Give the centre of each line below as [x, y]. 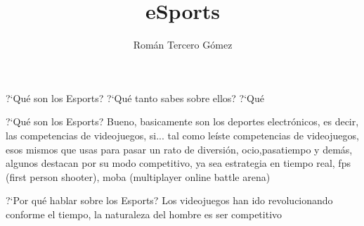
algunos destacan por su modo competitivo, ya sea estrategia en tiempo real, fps [178, 163]
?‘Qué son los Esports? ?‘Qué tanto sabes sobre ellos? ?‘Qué [135, 98]
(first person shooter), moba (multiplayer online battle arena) [138, 176]
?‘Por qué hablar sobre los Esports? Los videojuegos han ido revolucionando [169, 200]
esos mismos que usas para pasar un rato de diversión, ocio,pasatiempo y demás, [179, 149]
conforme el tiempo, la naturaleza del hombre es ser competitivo [144, 214]
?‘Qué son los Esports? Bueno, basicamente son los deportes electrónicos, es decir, [182, 121]
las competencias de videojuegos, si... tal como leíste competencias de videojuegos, [182, 135]
